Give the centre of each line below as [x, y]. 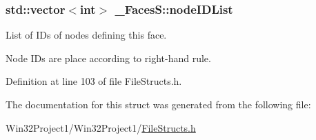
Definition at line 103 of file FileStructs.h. [94, 81]
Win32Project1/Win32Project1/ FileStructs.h [101, 127]
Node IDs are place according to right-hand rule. [108, 58]
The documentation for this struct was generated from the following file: [158, 104]
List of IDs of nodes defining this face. [86, 35]
